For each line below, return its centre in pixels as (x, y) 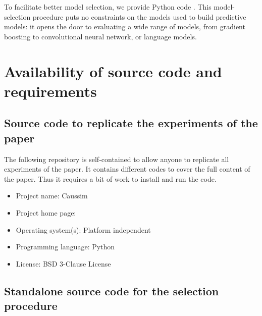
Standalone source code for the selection (112, 291)
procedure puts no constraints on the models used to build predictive (139, 16)
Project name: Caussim (52, 196)
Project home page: (46, 212)
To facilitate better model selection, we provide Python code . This (108, 7)
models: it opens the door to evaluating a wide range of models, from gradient (125, 27)
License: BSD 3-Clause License (63, 263)
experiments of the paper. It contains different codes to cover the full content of (127, 169)
